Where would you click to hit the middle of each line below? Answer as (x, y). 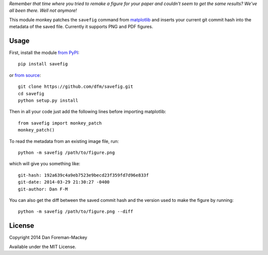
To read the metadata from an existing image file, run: (64, 141)
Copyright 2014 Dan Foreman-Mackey (48, 238)
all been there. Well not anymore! (43, 10)
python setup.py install (48, 101)
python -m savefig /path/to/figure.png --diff (76, 212)
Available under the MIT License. (43, 247)
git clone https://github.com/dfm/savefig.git (76, 87)
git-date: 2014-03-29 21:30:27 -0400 (64, 182)
